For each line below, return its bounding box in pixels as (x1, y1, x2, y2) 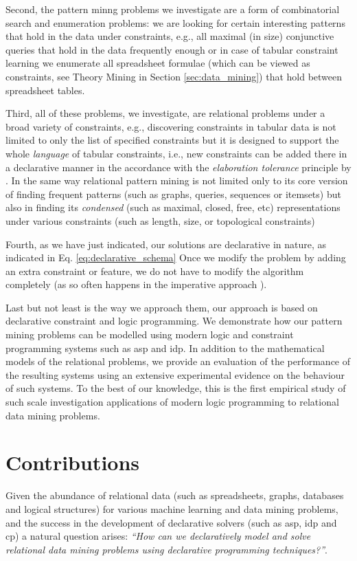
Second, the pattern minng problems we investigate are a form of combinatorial (5, 2, 340, 16)
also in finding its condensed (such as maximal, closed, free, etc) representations (5, 200, 341, 214)
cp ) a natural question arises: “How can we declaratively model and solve (5, 529, 311, 543)
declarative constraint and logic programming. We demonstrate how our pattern (5, 313, 343, 328)
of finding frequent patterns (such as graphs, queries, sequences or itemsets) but (5, 186, 341, 201)
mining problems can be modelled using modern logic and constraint (5, 327, 294, 342)
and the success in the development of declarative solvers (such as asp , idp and (5, 515, 337, 529)
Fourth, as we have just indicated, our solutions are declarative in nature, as (5, 236, 327, 251)
